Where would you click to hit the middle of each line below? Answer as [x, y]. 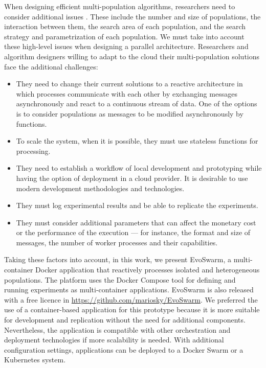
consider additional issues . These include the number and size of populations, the [132, 16]
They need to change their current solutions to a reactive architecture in [129, 84]
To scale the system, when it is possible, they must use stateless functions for [137, 141]
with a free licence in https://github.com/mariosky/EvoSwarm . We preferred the [131, 299]
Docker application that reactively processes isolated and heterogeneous [148, 270]
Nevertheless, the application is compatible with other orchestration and [117, 329]
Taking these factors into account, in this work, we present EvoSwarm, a [118, 259]
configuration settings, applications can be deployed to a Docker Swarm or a [124, 349]
